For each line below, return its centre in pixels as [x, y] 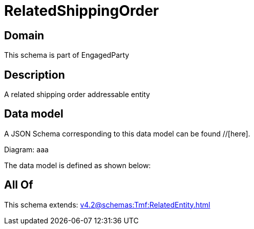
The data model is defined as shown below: [78, 165]
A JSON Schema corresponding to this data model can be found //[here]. [127, 133]
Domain [24, 35]
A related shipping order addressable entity [77, 95]
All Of [19, 185]
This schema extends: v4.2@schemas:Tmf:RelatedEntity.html [107, 204]
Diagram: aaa [26, 149]
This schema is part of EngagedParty [67, 55]
